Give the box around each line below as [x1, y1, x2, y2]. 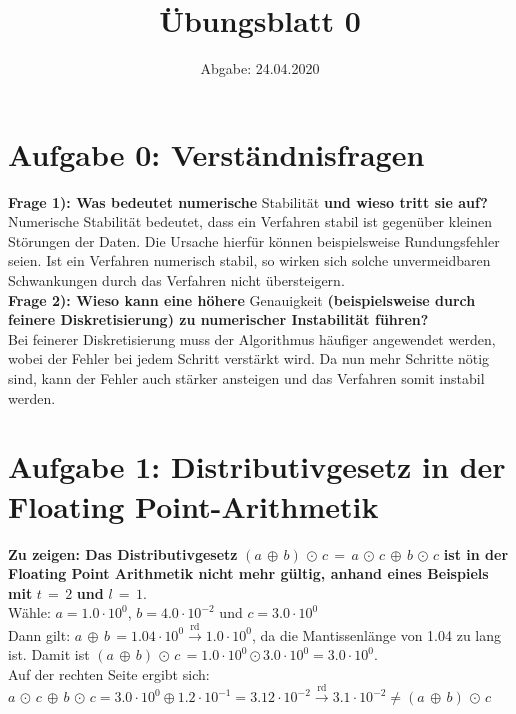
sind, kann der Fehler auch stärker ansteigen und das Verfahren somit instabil [8, 368, 485, 388]
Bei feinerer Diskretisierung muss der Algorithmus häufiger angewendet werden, [8, 328, 496, 349]
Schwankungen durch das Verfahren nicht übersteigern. [8, 270, 345, 291]
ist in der [443, 543, 509, 564]
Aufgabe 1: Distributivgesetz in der [8, 446, 506, 487]
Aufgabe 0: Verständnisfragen [8, 133, 425, 174]
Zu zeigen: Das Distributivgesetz [8, 543, 238, 564]
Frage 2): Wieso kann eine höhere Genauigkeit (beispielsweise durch [8, 289, 476, 310]
